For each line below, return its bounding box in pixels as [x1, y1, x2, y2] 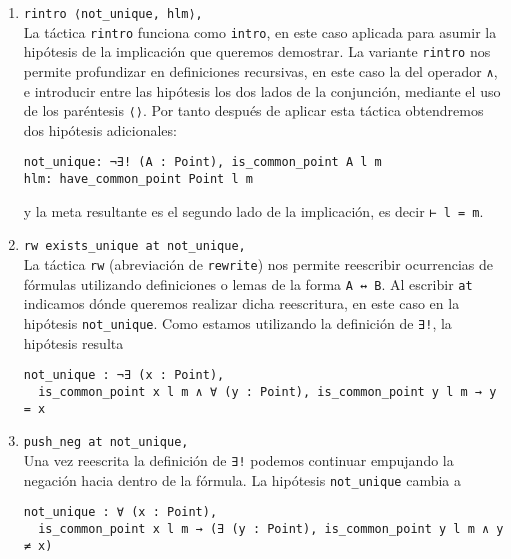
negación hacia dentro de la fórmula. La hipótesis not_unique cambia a [23, 469, 461, 490]
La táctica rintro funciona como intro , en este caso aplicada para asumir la [23, 21, 497, 42]
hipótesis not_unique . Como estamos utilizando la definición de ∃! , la [23, 313, 452, 333]
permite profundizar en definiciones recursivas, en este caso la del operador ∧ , [23, 60, 498, 81]
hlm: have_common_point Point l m [23, 172, 253, 187]
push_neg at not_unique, [23, 435, 189, 450]
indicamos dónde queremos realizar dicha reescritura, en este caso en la [23, 293, 460, 314]
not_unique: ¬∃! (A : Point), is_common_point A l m [23, 155, 382, 170]
